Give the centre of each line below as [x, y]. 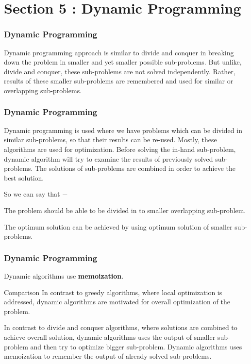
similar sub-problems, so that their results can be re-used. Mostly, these [110, 140]
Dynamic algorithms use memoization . [64, 275]
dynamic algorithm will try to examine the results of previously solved [109, 158]
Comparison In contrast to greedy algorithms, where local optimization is [113, 292]
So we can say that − [36, 194]
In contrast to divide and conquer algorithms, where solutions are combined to [121, 327]
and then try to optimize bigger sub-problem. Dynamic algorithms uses [136, 346]
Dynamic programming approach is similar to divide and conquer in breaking [119, 52]
